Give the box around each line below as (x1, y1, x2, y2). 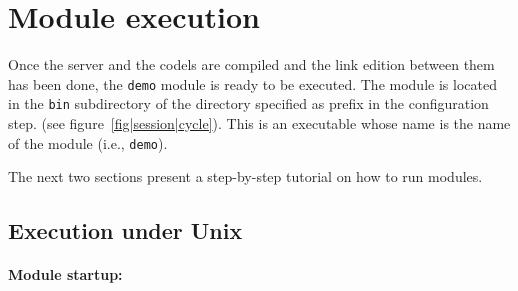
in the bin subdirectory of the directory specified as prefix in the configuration (8, 93, 489, 114)
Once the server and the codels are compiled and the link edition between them (8, 54, 495, 75)
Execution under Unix (8, 215, 243, 246)
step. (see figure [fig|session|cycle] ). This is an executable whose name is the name (8, 113, 511, 134)
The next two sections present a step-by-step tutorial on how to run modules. (8, 166, 483, 187)
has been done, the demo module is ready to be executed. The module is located (8, 73, 497, 94)
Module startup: (8, 264, 123, 285)
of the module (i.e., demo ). (8, 132, 168, 153)
